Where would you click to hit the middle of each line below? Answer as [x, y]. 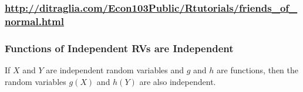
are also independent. [178, 81]
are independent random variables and [115, 69]
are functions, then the [258, 69]
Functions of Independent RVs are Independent [119, 48]
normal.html [35, 21]
